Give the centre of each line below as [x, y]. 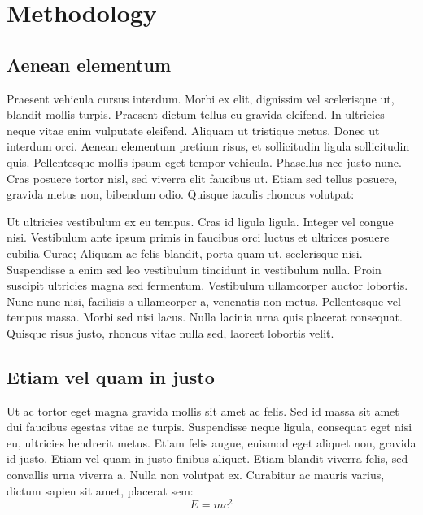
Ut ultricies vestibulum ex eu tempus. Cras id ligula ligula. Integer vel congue [200, 221]
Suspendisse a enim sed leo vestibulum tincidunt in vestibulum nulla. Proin [194, 269]
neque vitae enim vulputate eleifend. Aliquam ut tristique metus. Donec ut [193, 130]
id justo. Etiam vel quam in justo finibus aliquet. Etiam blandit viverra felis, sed [207, 458]
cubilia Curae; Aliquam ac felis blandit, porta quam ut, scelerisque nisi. [185, 253]
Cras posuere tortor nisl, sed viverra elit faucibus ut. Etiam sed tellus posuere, [202, 178]
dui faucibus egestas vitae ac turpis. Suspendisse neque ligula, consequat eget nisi [209, 427]
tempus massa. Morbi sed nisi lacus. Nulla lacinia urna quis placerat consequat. [205, 317]
